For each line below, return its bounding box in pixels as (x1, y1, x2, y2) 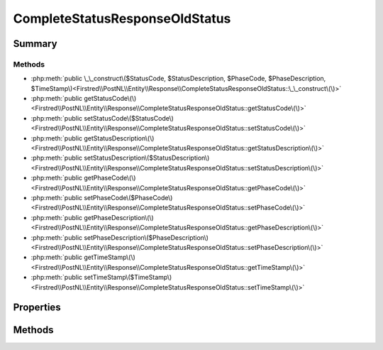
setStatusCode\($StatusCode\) (84, 114, 174, 122)
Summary (13, 38, 57, 50)
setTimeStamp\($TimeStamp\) (84, 273, 172, 282)
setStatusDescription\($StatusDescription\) (84, 153, 210, 163)
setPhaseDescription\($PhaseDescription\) (84, 233, 209, 241)
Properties (13, 302, 61, 314)
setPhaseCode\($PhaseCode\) (84, 194, 173, 202)
